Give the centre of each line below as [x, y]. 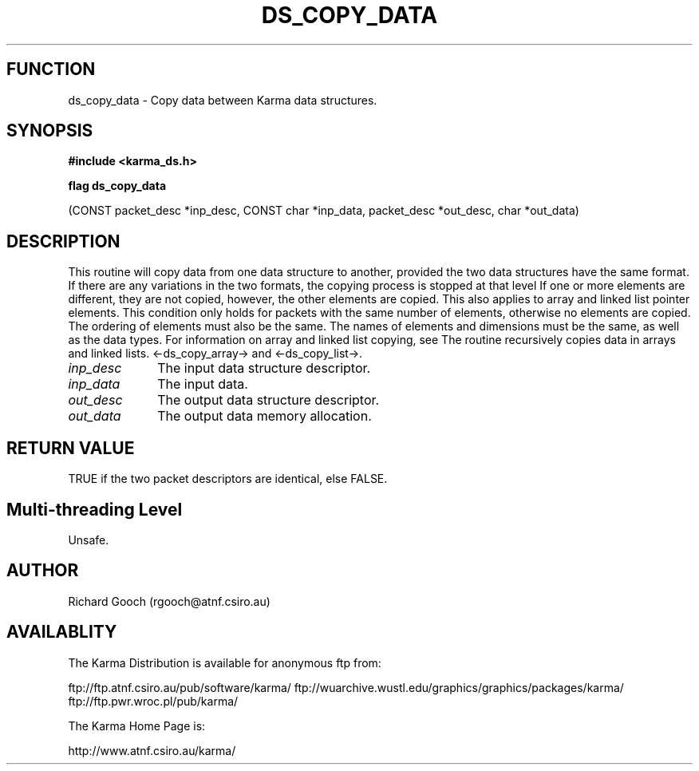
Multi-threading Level [95, 509]
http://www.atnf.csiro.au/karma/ [152, 750]
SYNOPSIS [50, 131]
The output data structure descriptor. [269, 400]
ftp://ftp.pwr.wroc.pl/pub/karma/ [153, 701]
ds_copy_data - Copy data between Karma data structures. [223, 100]
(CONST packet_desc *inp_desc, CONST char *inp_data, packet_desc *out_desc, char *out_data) [324, 211]
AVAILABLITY [62, 632]
